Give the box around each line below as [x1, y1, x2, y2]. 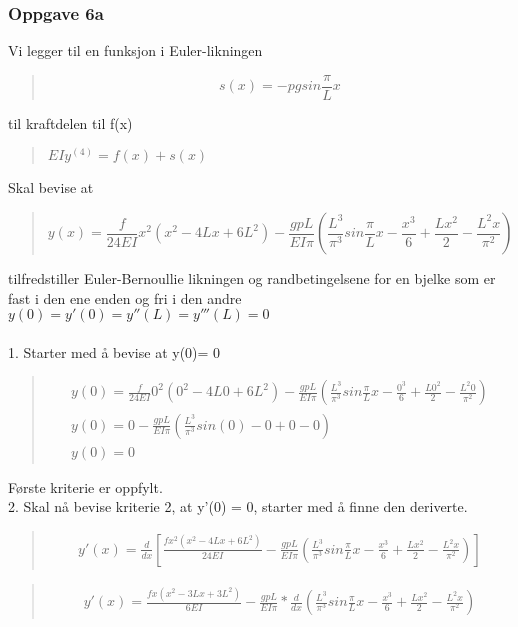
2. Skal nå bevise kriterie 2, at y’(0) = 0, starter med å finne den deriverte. [8, 496, 468, 517]
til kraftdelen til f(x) [8, 112, 133, 133]
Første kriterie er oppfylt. [8, 476, 163, 497]
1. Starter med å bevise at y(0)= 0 [8, 341, 221, 362]
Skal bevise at [8, 177, 94, 198]
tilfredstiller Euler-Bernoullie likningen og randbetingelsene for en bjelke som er [8, 268, 496, 289]
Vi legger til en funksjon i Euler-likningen [8, 40, 263, 61]
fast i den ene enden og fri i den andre [8, 287, 242, 308]
